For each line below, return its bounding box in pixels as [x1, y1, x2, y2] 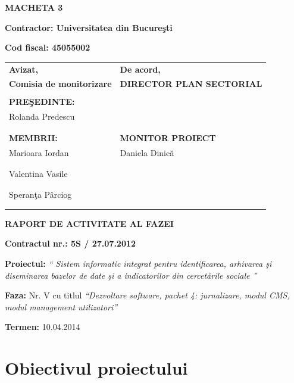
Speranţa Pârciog [9, 188, 72, 201]
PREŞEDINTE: [9, 95, 75, 108]
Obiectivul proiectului [5, 356, 188, 380]
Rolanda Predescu [9, 110, 75, 123]
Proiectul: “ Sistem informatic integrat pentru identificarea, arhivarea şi [5, 257, 272, 269]
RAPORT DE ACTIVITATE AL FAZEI [5, 217, 174, 229]
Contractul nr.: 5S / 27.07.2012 [5, 237, 136, 250]
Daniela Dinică [120, 146, 174, 158]
